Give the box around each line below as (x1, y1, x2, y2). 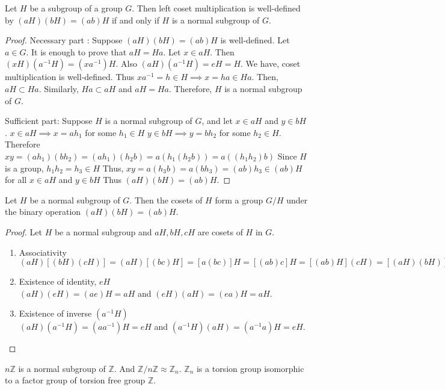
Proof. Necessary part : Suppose (5, 34, 123, 46)
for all (5, 173, 27, 186)
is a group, (5, 161, 44, 174)
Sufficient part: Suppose (5, 114, 93, 127)
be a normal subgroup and (54, 225, 152, 238)
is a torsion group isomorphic (196, 362, 304, 374)
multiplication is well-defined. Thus (5, 70, 135, 83)
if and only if (111, 13, 159, 26)
